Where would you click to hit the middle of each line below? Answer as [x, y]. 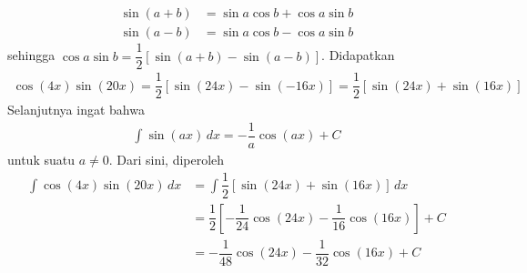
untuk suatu [41, 159]
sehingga [31, 55]
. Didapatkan [358, 55]
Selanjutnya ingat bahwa [76, 110]
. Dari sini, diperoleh [167, 159]
